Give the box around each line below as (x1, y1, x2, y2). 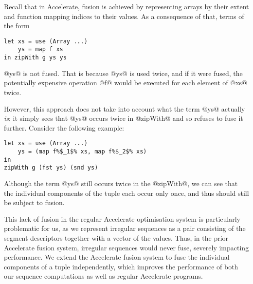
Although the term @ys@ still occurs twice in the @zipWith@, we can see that (4, 178, 238, 188)
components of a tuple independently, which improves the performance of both (4, 261, 238, 271)
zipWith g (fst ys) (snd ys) (4, 164, 98, 171)
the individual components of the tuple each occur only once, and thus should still (4, 188, 249, 198)
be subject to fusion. (4, 197, 65, 208)
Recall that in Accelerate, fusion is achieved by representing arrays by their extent (4, 1, 249, 11)
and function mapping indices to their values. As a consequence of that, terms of (4, 11, 244, 21)
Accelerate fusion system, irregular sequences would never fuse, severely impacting (4, 242, 249, 252)
